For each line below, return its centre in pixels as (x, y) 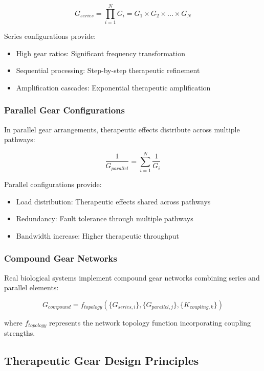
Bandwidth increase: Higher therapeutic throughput (98, 235)
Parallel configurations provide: (53, 184)
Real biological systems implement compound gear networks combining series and (132, 277)
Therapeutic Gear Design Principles (102, 361)
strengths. (20, 333)
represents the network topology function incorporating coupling (150, 322)
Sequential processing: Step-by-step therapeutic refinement (108, 70)
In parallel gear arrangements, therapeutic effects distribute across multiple (122, 129)
